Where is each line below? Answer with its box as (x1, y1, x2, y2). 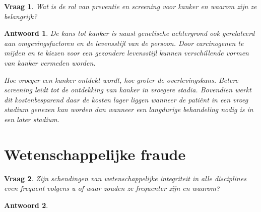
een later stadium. (4, 114, 60, 124)
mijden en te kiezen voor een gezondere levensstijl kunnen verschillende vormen (4, 47, 249, 58)
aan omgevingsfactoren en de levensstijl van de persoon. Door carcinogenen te (4, 37, 244, 48)
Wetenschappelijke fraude (4, 143, 186, 164)
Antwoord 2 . (4, 199, 48, 210)
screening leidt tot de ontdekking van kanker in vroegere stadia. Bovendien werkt (4, 84, 251, 95)
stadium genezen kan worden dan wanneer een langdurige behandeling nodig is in (4, 104, 253, 115)
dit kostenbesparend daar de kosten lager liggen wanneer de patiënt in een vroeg (4, 94, 248, 104)
